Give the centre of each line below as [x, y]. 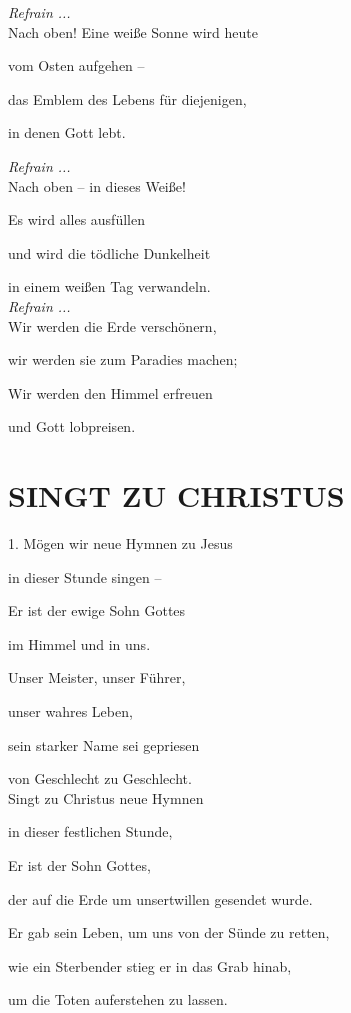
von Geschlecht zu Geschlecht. [100, 778]
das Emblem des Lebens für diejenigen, [127, 98]
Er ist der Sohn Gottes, [79, 864]
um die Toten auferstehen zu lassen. [118, 999]
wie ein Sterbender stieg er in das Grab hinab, [150, 965]
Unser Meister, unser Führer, [97, 677]
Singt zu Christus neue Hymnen [106, 797]
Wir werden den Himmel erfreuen [110, 392]
